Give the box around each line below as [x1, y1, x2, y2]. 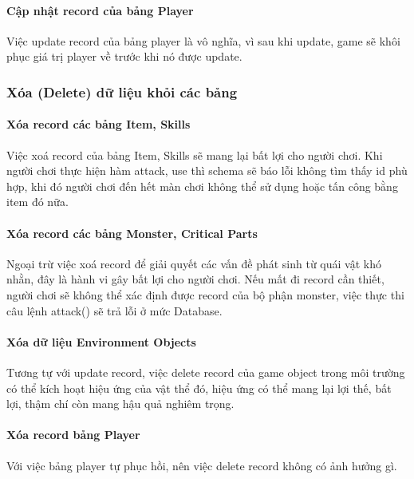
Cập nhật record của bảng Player [6, 2, 194, 18]
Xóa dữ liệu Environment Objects [6, 333, 196, 350]
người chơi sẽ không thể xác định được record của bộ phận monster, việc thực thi [6, 286, 404, 303]
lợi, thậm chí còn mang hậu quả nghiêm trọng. [6, 395, 235, 412]
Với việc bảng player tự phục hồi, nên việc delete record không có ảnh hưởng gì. [6, 457, 397, 473]
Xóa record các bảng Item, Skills [6, 116, 191, 133]
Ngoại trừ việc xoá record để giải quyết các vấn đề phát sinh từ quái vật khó [6, 255, 381, 271]
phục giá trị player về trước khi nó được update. [6, 48, 242, 65]
